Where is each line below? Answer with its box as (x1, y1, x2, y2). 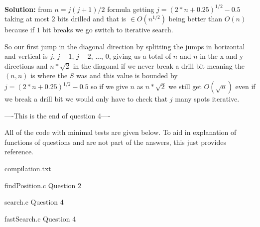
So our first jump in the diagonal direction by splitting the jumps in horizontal (4, 41, 245, 51)
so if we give (91, 81, 128, 92)
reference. (4, 146, 34, 157)
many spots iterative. (175, 94, 240, 104)
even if (235, 81, 256, 92)
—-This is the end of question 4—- (4, 110, 111, 120)
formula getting (107, 3, 154, 14)
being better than (168, 13, 223, 24)
